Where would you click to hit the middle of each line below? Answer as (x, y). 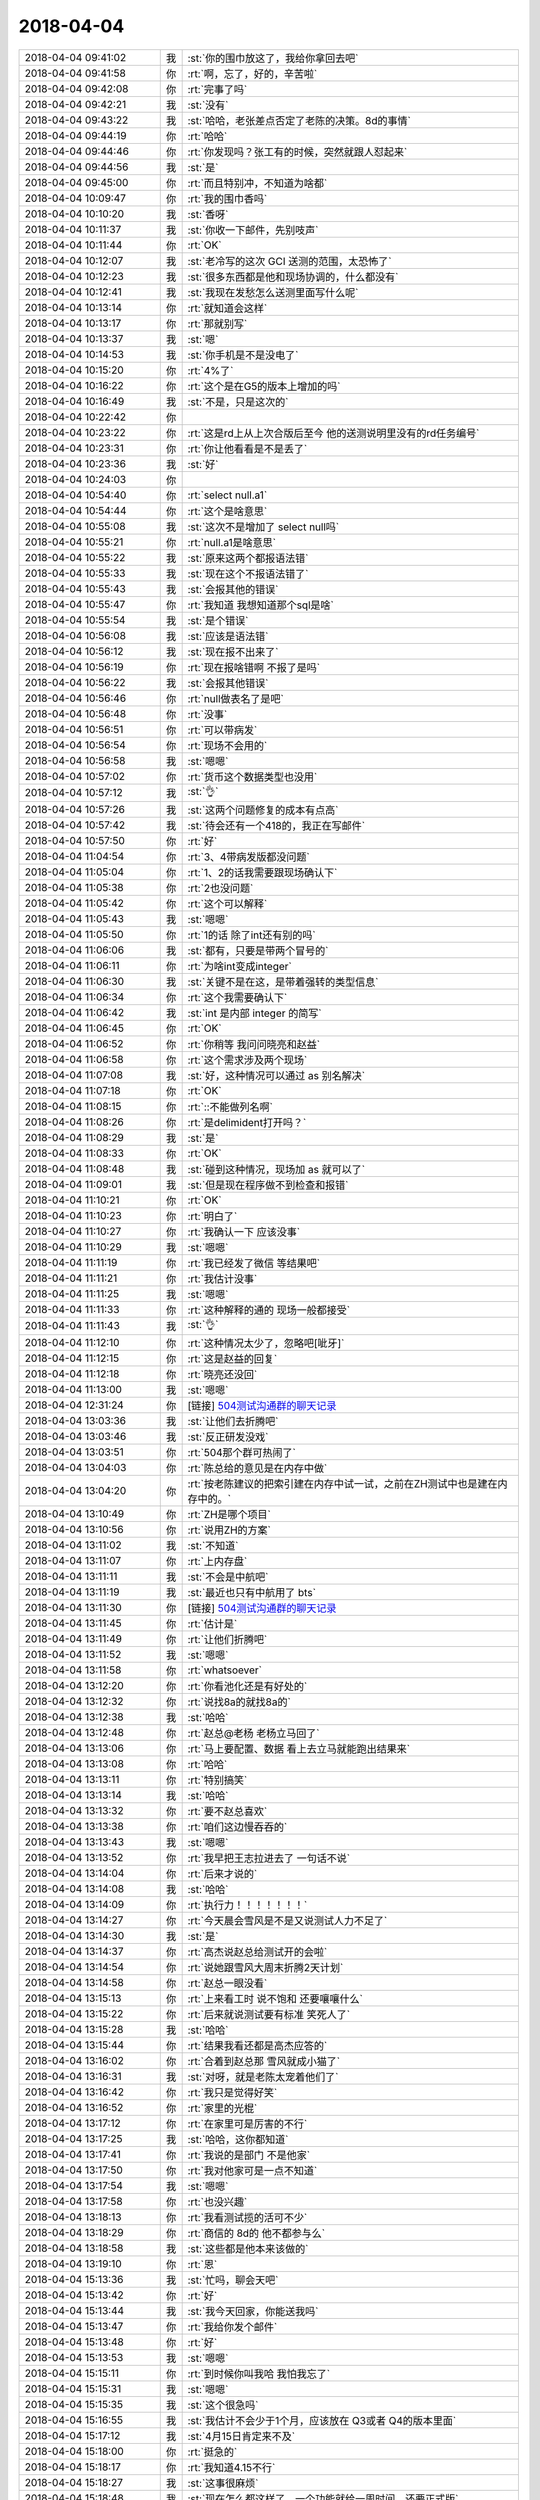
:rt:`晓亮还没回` (222, 1374)
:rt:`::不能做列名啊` (230, 1107)
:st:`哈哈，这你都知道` (238, 2139)
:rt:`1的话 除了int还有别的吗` (251, 935)
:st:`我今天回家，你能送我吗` (253, 2311)
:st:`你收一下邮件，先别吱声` (253, 230)
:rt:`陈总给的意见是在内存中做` (257, 1468)
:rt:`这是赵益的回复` (232, 1358)
